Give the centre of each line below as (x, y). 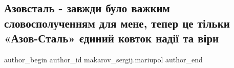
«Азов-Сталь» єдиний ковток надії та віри (112, 38)
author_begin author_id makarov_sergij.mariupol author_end (103, 59)
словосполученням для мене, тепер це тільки (117, 23)
